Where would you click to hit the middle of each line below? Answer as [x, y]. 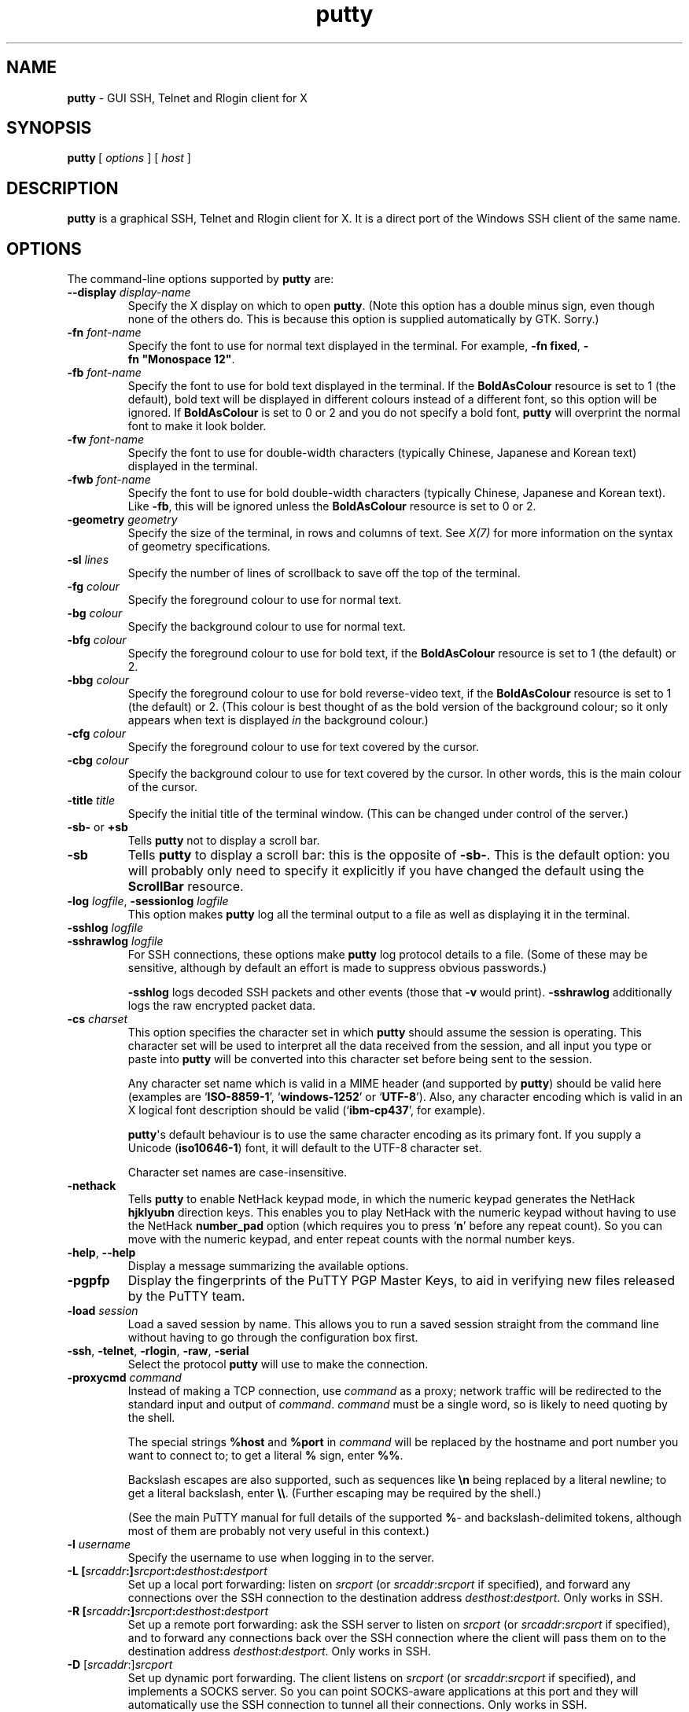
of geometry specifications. [199, 547]
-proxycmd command [124, 1378]
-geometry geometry [122, 520]
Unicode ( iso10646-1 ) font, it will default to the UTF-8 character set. [305, 1148]
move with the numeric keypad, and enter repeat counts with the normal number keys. [351, 1239]
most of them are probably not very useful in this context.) [279, 1531]
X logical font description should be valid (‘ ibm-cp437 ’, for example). [307, 1110]
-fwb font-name [109, 480]
